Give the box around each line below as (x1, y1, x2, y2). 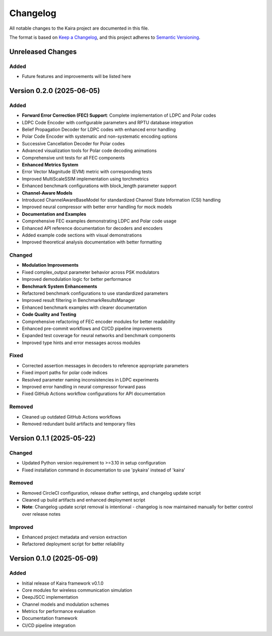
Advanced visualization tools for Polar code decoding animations (22, 147, 157, 153)
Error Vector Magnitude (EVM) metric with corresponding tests (22, 169, 152, 175)
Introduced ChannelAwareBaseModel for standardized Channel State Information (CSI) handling (22, 197, 221, 203)
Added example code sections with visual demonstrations (22, 232, 142, 238)
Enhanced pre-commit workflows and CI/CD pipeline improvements (22, 325, 162, 332)
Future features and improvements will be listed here (22, 73, 131, 79)
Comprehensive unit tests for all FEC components (22, 154, 125, 161)
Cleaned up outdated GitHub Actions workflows (22, 414, 121, 420)
